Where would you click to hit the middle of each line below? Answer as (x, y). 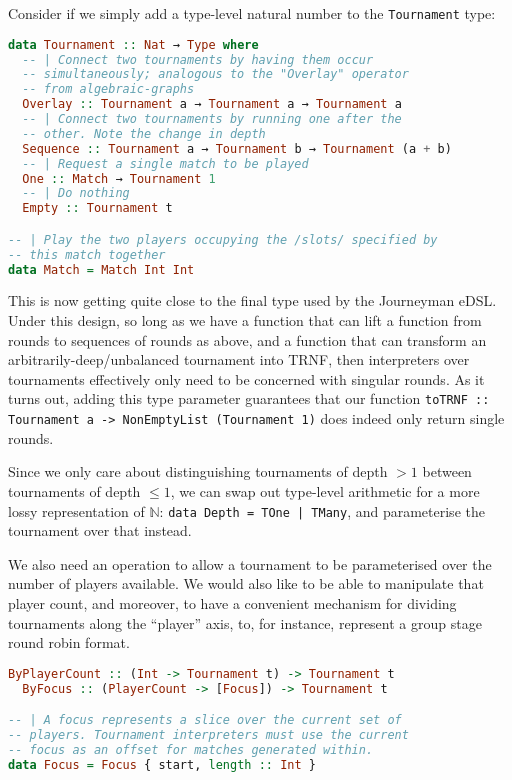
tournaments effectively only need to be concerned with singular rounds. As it (246, 378)
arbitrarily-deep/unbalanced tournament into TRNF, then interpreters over (239, 359)
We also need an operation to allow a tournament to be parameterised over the (250, 563)
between (447, 471)
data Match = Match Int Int (101, 269)
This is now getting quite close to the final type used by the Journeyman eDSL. (252, 300)
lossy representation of (76, 510)
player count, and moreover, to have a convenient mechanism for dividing (232, 602)
